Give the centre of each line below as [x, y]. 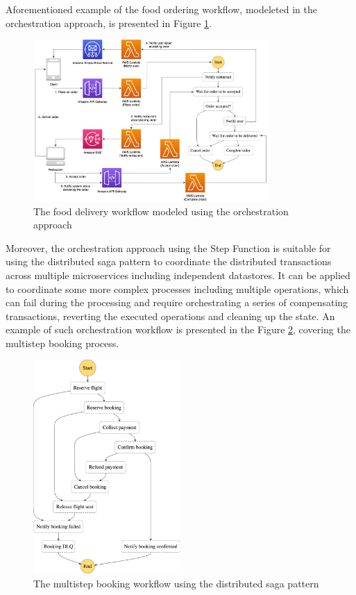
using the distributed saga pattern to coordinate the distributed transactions [169, 261]
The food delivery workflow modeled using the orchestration [161, 211]
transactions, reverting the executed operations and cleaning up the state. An [170, 316]
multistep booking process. [62, 343]
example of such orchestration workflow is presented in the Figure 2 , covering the [178, 329]
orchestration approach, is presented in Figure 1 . [109, 23]
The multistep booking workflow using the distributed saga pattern [176, 583]
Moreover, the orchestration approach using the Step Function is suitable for [168, 248]
